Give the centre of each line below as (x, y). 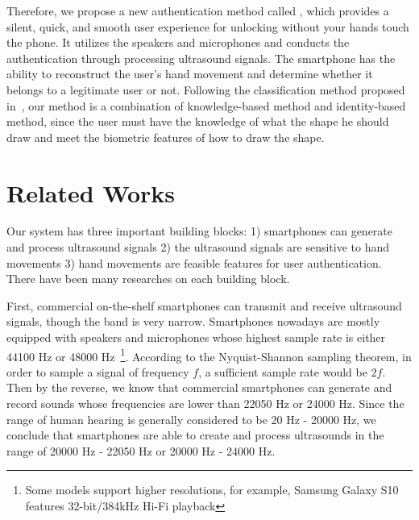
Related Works (91, 192)
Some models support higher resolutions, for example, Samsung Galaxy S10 (212, 490)
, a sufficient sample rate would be (283, 371)
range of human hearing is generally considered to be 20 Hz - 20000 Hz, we (191, 419)
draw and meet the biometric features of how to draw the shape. (166, 137)
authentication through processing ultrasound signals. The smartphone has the (201, 58)
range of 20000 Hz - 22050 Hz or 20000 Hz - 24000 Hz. (141, 450)
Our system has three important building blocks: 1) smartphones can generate (199, 231)
